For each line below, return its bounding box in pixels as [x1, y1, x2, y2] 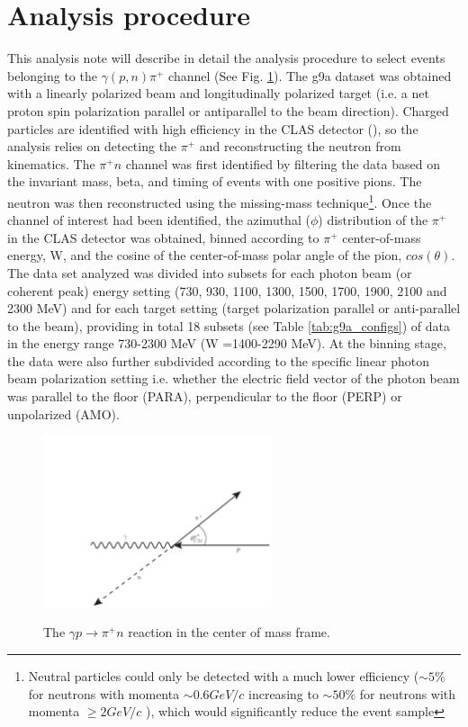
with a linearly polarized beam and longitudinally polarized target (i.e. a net [7, 84, 429, 103]
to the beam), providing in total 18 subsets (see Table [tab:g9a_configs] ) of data [7, 316, 451, 335]
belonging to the [7, 66, 97, 85]
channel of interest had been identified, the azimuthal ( [7, 211, 310, 229]
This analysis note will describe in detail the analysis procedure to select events [7, 49, 445, 67]
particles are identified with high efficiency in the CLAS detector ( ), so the [7, 119, 418, 138]
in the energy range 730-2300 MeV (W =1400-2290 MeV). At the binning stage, [7, 334, 446, 353]
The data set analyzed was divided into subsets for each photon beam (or [7, 263, 412, 282]
